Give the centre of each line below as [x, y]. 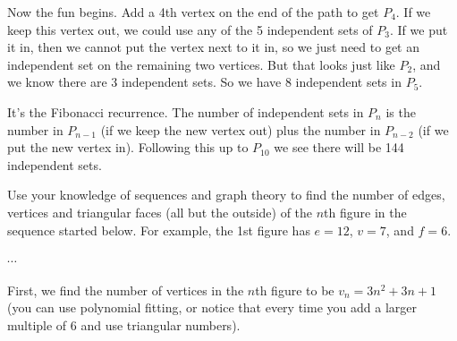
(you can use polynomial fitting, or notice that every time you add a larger [212, 307]
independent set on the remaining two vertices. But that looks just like [201, 64]
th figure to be [295, 290]
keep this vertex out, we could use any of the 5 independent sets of [190, 29]
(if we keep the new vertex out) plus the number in [241, 129]
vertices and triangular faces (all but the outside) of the [160, 212]
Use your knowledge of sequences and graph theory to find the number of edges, [226, 195]
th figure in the [365, 212]
